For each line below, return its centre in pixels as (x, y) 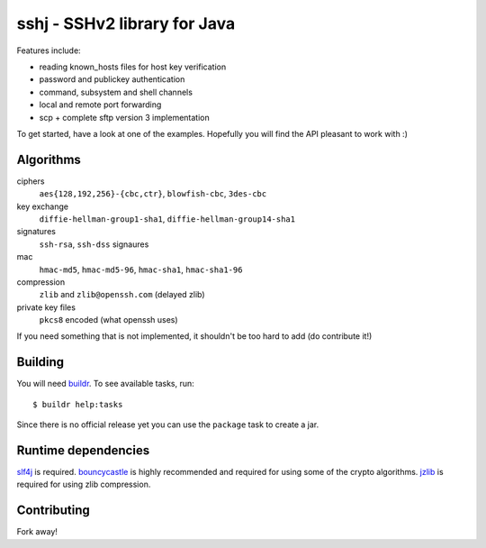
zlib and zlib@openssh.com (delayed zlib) (122, 295)
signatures (36, 232)
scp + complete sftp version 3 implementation (125, 117)
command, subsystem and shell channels (116, 92)
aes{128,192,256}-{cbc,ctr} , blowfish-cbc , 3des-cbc (153, 194)
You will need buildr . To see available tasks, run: (106, 384)
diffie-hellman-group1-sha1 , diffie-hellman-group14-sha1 (167, 219)
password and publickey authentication (112, 79)
